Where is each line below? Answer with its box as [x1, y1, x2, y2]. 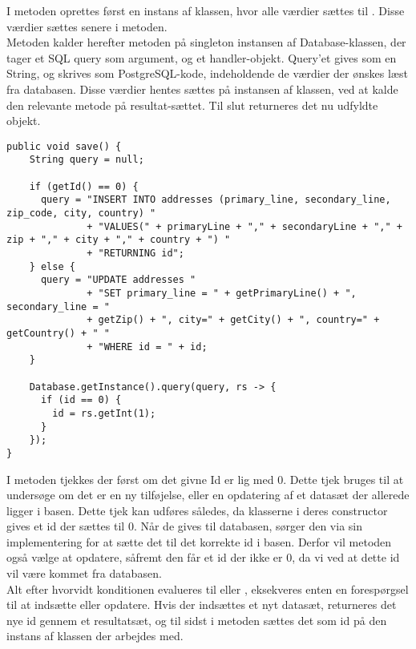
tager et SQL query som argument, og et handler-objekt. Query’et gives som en [6, 49, 397, 66]
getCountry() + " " [6, 327, 110, 339]
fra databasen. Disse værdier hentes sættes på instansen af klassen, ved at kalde [6, 80, 398, 97]
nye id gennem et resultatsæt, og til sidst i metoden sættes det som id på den [6, 611, 387, 628]
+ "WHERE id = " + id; [87, 341, 208, 353]
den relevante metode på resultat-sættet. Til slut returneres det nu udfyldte [6, 96, 378, 113]
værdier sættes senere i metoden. [6, 18, 168, 34]
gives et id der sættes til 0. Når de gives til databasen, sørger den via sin [6, 518, 362, 534]
